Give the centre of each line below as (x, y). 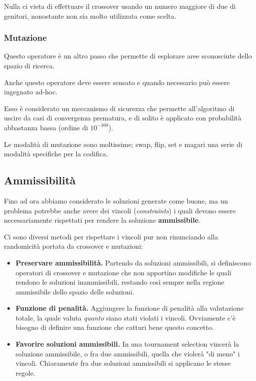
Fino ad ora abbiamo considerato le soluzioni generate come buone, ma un (116, 200)
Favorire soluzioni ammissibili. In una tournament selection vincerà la (127, 344)
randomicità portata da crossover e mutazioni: (74, 246)
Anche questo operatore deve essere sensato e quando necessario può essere (117, 82)
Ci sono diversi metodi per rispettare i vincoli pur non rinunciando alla (111, 236)
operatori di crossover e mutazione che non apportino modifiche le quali (124, 272)
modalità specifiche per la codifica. (56, 154)
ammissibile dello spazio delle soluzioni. (75, 291)
